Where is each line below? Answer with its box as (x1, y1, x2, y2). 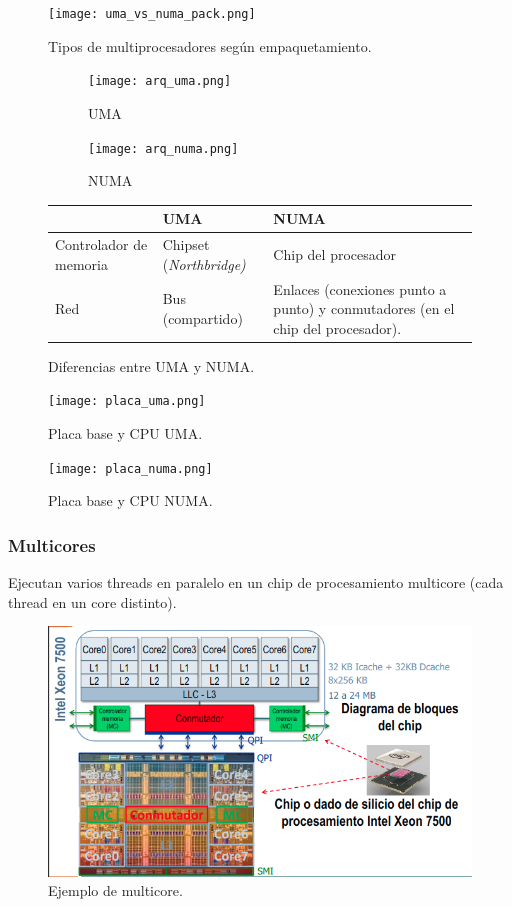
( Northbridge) (162, 253, 246, 274)
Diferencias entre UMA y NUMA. (48, 355, 255, 376)
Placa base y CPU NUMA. (48, 490, 213, 511)
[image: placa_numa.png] (48, 461, 213, 476)
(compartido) (162, 307, 243, 328)
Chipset (162, 234, 210, 255)
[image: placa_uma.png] (48, 394, 206, 409)
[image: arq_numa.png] (88, 141, 239, 156)
